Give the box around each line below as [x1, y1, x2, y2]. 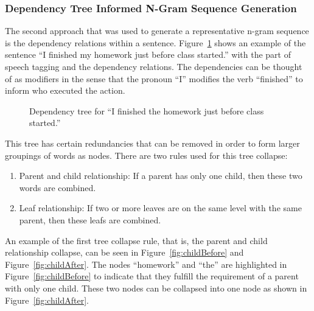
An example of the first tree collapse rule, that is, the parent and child [5, 234, 268, 246]
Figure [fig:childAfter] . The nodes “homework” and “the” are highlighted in [5, 257, 287, 270]
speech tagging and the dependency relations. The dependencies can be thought [5, 60, 302, 72]
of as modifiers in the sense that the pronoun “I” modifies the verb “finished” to [5, 72, 303, 85]
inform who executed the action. [5, 84, 125, 97]
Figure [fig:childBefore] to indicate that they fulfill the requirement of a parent [5, 270, 299, 282]
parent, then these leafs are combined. [19, 213, 161, 226]
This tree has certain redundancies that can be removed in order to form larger [5, 136, 300, 149]
